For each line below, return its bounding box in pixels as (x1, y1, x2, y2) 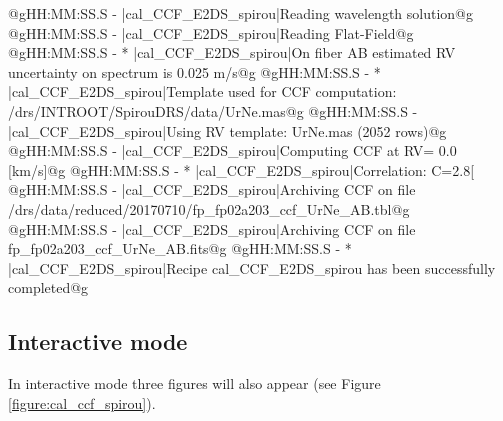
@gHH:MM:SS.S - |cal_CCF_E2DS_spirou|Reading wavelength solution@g (8, 3, 473, 23)
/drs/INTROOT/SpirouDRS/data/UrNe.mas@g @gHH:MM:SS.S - (8, 100, 418, 121)
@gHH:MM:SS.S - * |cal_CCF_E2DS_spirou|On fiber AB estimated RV (8, 42, 456, 63)
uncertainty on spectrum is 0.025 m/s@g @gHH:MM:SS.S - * (8, 61, 381, 82)
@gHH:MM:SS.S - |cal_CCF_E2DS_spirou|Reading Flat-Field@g (8, 22, 414, 43)
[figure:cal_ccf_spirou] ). (8, 392, 156, 413)
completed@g (8, 277, 89, 298)
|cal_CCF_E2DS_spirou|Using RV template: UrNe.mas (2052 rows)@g (8, 120, 447, 141)
